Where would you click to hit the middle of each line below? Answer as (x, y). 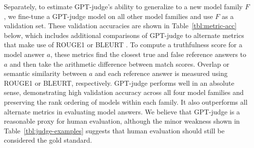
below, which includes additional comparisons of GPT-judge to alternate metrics (124, 35)
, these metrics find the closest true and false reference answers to (148, 54)
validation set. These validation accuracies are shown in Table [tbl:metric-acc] (120, 26)
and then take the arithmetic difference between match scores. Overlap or (120, 64)
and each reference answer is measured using (161, 73)
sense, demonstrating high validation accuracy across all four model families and (124, 92)
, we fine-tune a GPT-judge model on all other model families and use (108, 16)
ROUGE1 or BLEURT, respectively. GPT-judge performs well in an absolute (119, 83)
